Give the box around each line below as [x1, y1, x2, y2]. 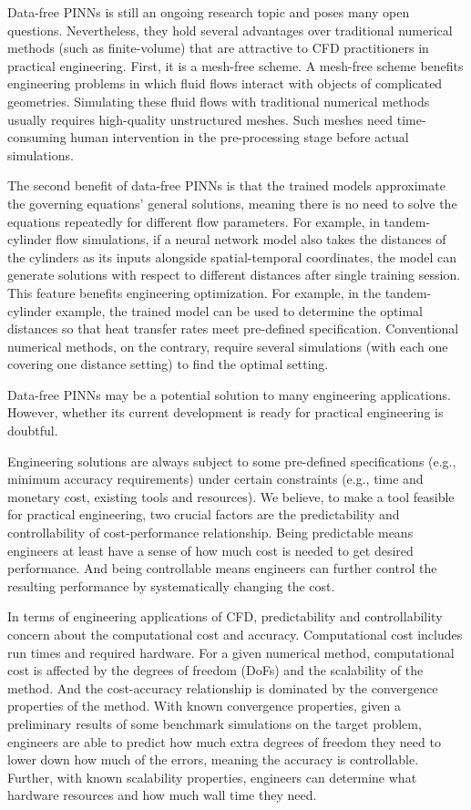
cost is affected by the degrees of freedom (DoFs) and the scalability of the [7, 661, 424, 680]
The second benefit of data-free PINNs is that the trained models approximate [7, 176, 445, 195]
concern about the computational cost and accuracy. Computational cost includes [7, 625, 463, 643]
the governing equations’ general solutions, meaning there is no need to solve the [7, 193, 457, 212]
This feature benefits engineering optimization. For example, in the [7, 282, 381, 302]
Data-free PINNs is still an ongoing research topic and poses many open [7, 3, 410, 21]
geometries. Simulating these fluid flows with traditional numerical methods [7, 91, 430, 110]
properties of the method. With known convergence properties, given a [7, 696, 402, 715]
